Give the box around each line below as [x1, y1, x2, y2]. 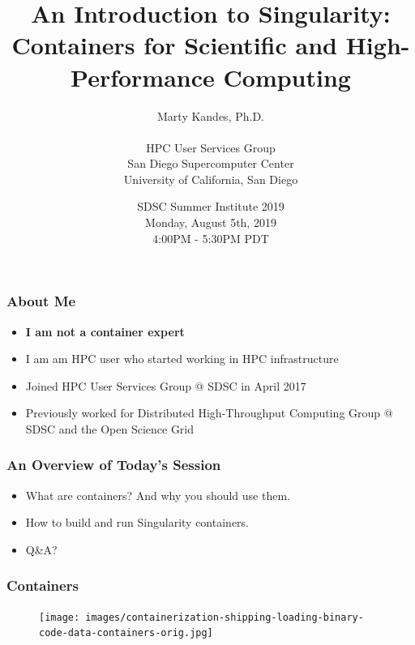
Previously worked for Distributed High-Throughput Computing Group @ [25, 404, 393, 421]
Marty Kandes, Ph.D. [157, 107, 264, 124]
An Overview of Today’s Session [6, 455, 221, 475]
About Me [6, 291, 76, 311]
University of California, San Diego [123, 170, 298, 187]
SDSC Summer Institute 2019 [137, 198, 285, 215]
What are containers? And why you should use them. [25, 486, 290, 503]
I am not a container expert [25, 322, 185, 340]
